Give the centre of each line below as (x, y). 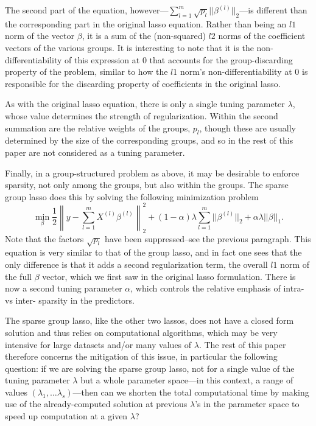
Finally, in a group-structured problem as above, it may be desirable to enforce (152, 173)
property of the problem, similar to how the (86, 72)
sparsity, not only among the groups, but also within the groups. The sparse (147, 185)
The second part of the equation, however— (87, 10)
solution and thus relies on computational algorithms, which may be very (141, 332)
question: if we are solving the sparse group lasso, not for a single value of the (150, 368)
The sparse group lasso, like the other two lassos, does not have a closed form (149, 320)
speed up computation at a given (66, 416)
